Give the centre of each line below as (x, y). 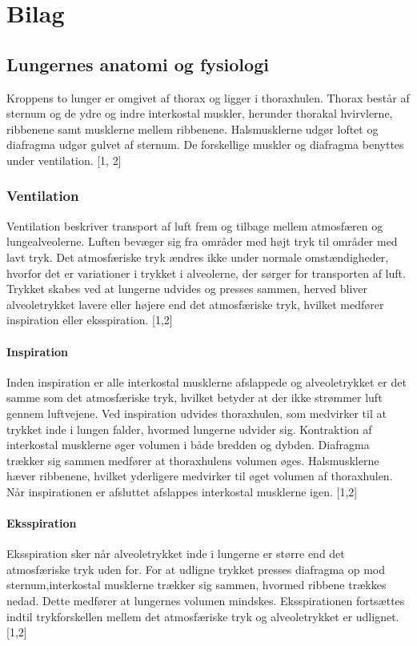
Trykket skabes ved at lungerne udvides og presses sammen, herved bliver (187, 289)
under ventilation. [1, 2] (64, 160)
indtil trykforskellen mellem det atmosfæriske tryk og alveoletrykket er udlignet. (203, 616)
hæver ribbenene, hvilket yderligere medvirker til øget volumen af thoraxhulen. (200, 476)
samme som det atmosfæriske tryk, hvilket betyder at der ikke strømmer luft (194, 397)
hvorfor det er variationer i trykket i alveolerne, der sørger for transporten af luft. (206, 273)
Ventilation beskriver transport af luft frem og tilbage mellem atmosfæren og (195, 225)
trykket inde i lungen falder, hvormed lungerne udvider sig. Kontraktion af (189, 429)
